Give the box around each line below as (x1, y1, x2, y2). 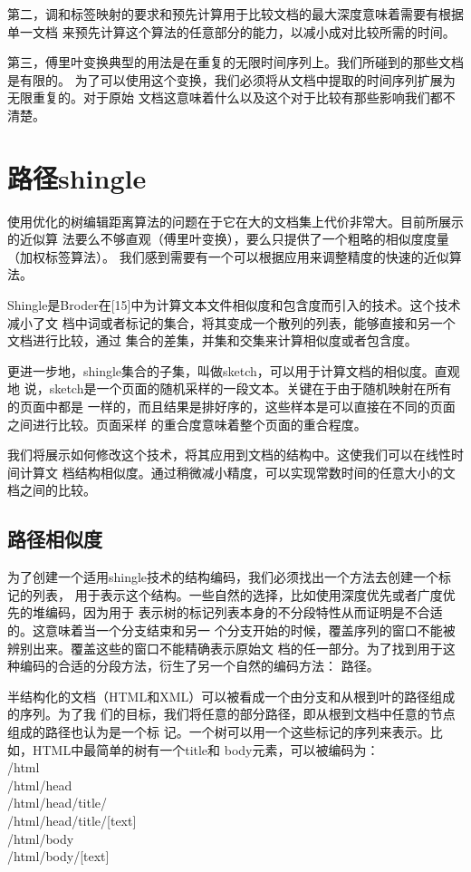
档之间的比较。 (7, 480, 96, 499)
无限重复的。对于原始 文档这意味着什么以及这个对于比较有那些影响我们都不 (7, 88, 456, 107)
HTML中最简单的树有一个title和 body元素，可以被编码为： (32, 740, 380, 759)
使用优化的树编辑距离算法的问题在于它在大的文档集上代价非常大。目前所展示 (7, 211, 464, 230)
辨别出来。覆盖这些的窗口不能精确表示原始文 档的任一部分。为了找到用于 (7, 638, 443, 657)
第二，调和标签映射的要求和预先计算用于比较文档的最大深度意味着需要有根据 (7, 5, 464, 23)
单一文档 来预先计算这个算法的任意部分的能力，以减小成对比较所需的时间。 (7, 22, 456, 41)
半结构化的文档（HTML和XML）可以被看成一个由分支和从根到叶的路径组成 (7, 686, 456, 705)
